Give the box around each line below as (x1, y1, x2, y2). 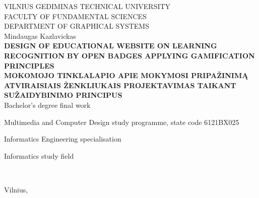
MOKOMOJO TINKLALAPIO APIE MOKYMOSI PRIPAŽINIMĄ (4, 70, 248, 81)
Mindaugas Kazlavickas (4, 30, 76, 41)
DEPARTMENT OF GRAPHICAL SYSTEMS (4, 21, 149, 31)
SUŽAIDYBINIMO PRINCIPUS (4, 90, 122, 100)
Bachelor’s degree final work (4, 99, 91, 110)
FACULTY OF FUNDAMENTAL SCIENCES (4, 11, 147, 21)
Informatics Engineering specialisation (4, 134, 121, 144)
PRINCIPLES (4, 60, 54, 71)
